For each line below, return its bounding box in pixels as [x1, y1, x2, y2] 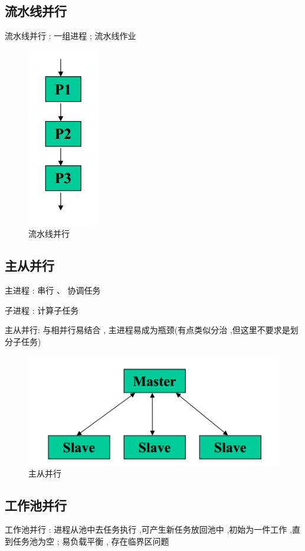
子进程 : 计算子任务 [5, 304, 79, 316]
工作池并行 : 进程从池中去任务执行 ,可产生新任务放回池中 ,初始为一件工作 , [5, 523, 292, 536]
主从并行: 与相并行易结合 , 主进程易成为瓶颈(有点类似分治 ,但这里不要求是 [5, 324, 290, 336]
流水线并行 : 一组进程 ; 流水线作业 [5, 30, 136, 42]
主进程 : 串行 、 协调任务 [5, 284, 101, 296]
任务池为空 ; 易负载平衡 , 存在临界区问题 [12, 534, 169, 547]
